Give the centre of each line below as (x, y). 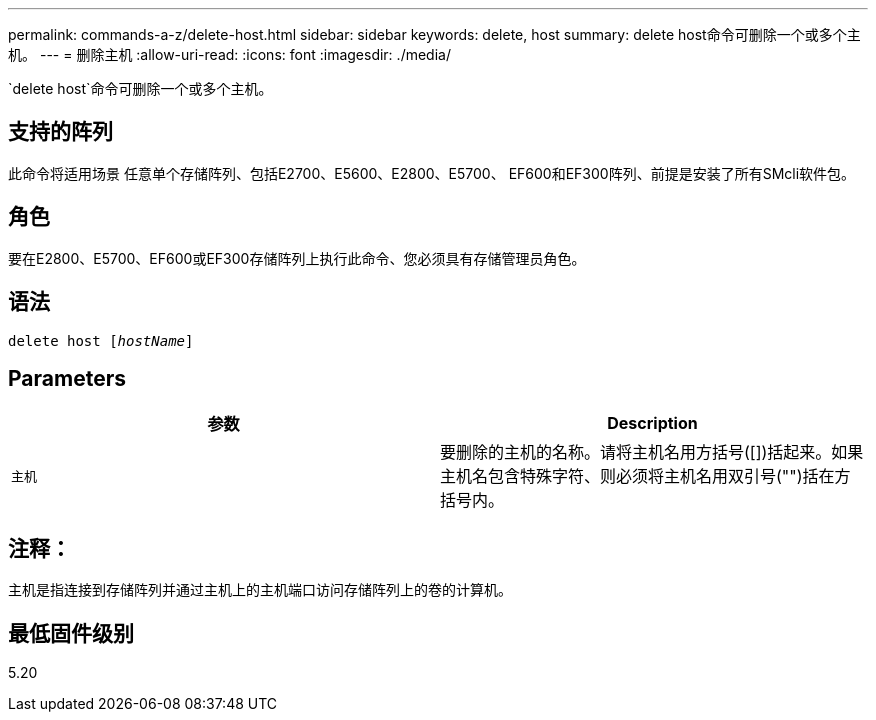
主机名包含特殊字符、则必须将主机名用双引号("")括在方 (645, 476)
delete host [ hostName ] (101, 340)
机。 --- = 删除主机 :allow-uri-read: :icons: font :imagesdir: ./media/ (229, 54)
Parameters (67, 378)
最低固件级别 (71, 633)
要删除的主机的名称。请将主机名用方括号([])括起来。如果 (652, 452)
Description (652, 423)
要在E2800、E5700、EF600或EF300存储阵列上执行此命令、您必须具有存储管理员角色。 (297, 258)
